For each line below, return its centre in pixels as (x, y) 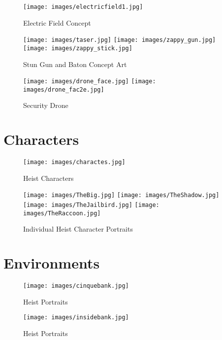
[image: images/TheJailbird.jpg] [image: (91, 205)
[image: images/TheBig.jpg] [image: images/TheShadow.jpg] (121, 195)
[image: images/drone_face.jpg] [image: (90, 82)
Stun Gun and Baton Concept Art (75, 64)
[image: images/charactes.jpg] (74, 162)
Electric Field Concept (57, 22)
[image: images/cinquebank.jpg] (76, 286)
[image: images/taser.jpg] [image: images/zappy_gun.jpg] (120, 40)
